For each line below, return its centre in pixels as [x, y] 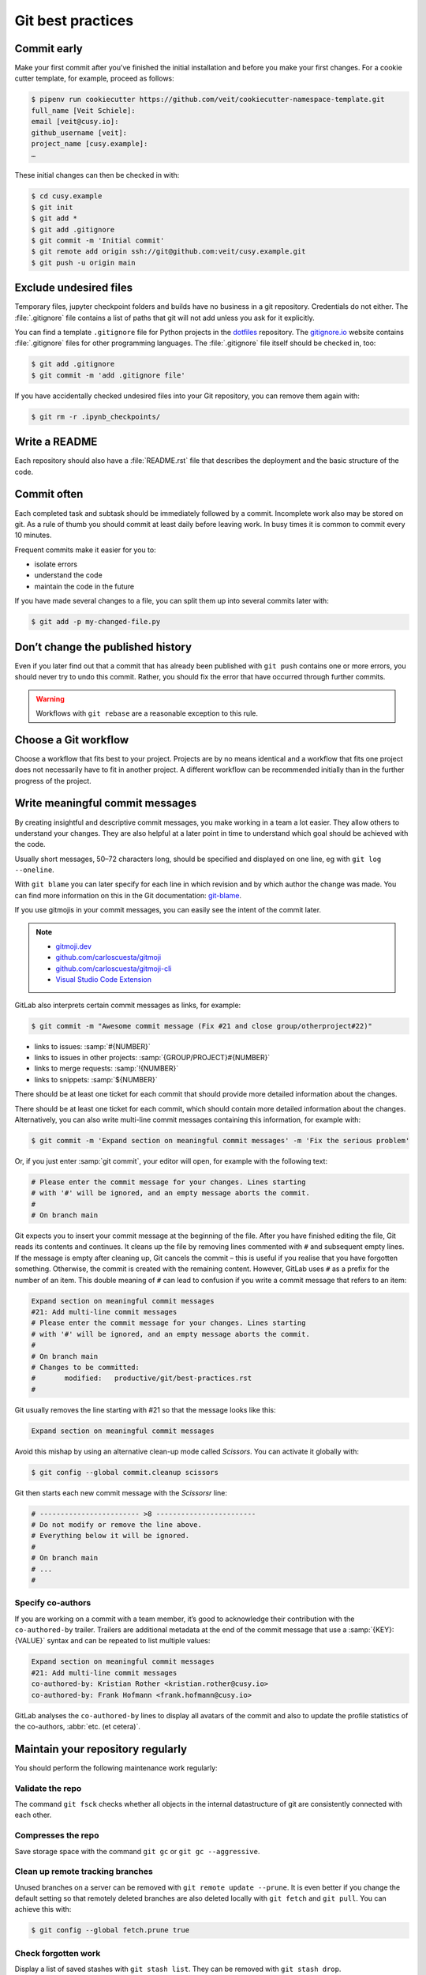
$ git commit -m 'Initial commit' [98, 240]
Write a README [56, 442]
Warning [50, 698]
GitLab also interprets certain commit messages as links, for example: [128, 1005]
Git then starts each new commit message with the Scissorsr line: [121, 1492]
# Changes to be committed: [85, 1367]
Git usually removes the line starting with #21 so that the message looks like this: [145, 1409]
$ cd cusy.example [67, 196]
